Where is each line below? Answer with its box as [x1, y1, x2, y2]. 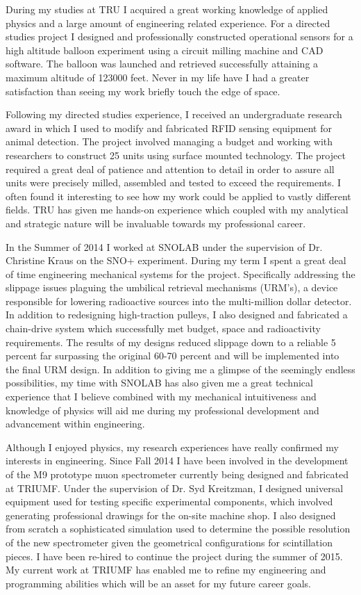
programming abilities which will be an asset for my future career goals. [6, 576, 311, 590]
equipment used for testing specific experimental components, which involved [6, 494, 333, 509]
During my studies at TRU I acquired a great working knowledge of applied [6, 2, 328, 16]
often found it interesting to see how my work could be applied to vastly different [6, 188, 351, 203]
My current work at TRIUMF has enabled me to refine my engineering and [6, 562, 326, 577]
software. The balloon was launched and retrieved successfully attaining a [6, 56, 319, 71]
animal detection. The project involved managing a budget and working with [6, 134, 333, 149]
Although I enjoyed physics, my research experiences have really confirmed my [6, 439, 339, 454]
